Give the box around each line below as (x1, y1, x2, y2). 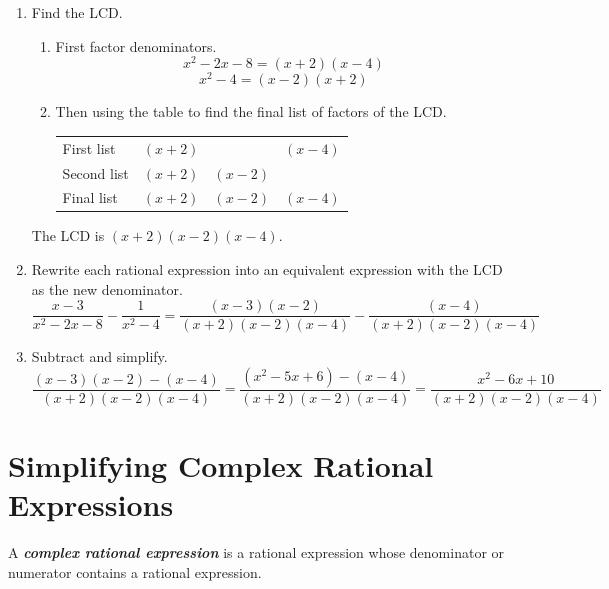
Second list (62, 162, 129, 183)
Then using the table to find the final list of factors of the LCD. (55, 101, 447, 122)
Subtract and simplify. (31, 346, 168, 367)
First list (62, 137, 116, 158)
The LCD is (31, 225, 105, 246)
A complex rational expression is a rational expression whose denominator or (8, 542, 505, 563)
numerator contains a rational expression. (8, 561, 262, 582)
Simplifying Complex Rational (8, 445, 434, 486)
